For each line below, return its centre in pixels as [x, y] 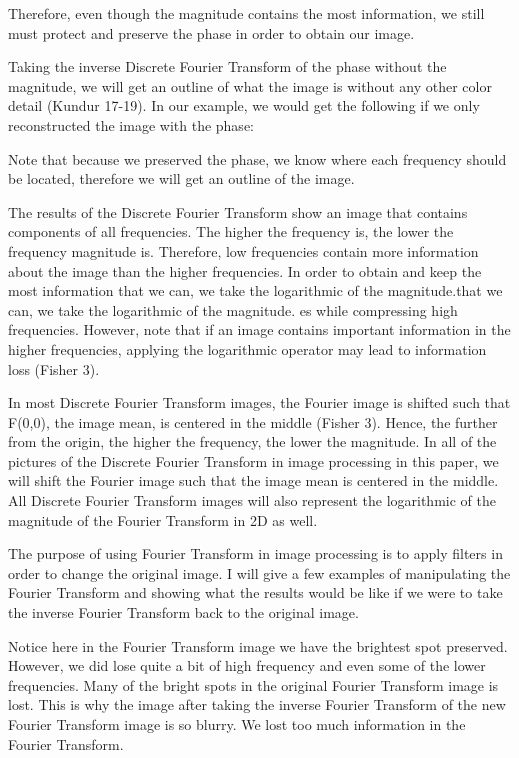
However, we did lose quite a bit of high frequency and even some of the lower [247, 665]
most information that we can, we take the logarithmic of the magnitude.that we [255, 290]
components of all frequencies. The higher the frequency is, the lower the [231, 231]
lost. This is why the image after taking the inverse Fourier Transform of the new [257, 704]
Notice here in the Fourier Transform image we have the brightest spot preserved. [258, 645]
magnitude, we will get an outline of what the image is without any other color [250, 85]
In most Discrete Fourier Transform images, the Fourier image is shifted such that [259, 402]
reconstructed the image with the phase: [131, 124]
